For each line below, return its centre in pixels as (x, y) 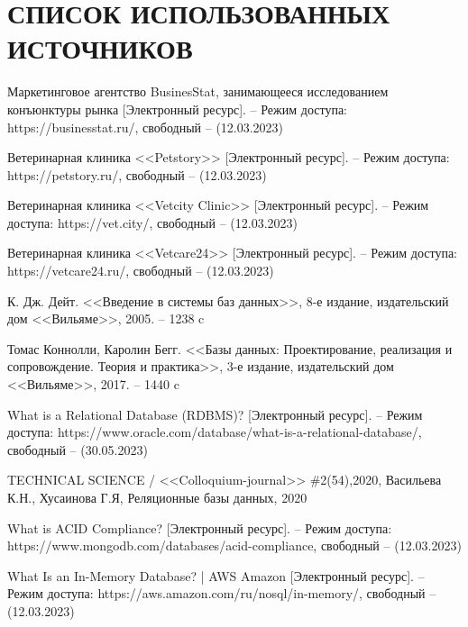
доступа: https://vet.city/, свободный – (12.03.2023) (152, 222)
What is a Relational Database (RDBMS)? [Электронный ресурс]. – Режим (215, 414)
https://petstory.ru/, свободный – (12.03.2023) (137, 174)
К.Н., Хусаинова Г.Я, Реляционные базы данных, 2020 (157, 497)
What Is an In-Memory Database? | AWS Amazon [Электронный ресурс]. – (216, 575)
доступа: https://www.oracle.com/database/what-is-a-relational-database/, (215, 432)
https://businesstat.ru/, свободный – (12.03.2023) (146, 127)
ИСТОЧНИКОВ (100, 48)
